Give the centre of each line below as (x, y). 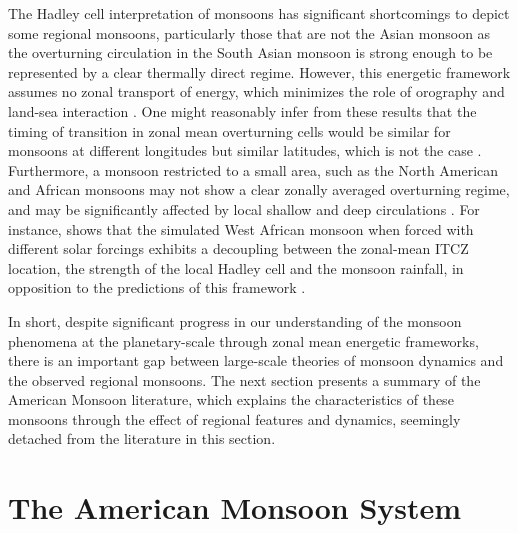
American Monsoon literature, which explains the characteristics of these (231, 399)
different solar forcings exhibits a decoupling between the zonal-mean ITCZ (238, 248)
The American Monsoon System (235, 507)
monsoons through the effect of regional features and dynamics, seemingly (234, 418)
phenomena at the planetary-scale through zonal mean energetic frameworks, (243, 340)
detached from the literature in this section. (142, 438)
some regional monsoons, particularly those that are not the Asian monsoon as (249, 32)
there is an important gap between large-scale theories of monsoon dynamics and (256, 360)
